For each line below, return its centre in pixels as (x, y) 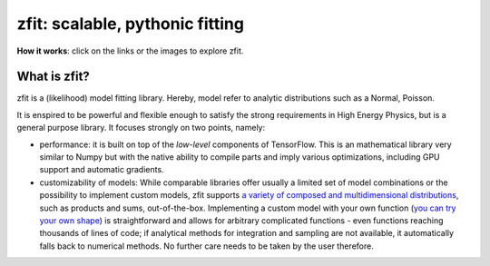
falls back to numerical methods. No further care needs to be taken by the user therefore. (206, 246)
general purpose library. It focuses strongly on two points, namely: (141, 128)
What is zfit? (53, 77)
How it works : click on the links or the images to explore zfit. (130, 51)
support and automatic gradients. (102, 170)
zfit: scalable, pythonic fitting (131, 24)
